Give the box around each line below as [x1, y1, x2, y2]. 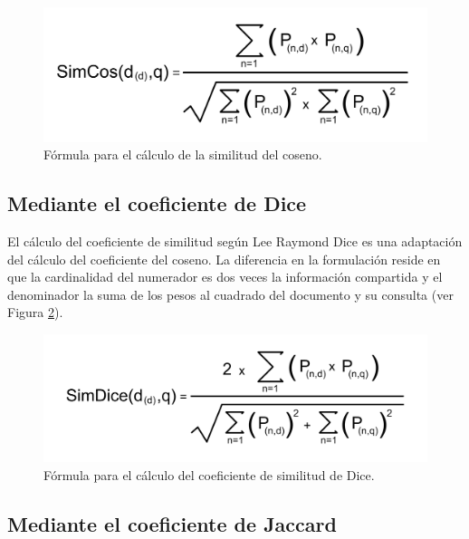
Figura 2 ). [7, 303, 63, 322]
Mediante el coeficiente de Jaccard [7, 509, 337, 537]
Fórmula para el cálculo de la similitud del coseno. [43, 145, 322, 164]
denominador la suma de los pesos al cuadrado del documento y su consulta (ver [7, 284, 454, 303]
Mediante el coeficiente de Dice [7, 189, 307, 217]
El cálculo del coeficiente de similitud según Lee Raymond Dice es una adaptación [7, 232, 463, 251]
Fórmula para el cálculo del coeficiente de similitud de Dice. [43, 465, 375, 484]
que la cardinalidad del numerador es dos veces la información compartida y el [7, 267, 443, 286]
